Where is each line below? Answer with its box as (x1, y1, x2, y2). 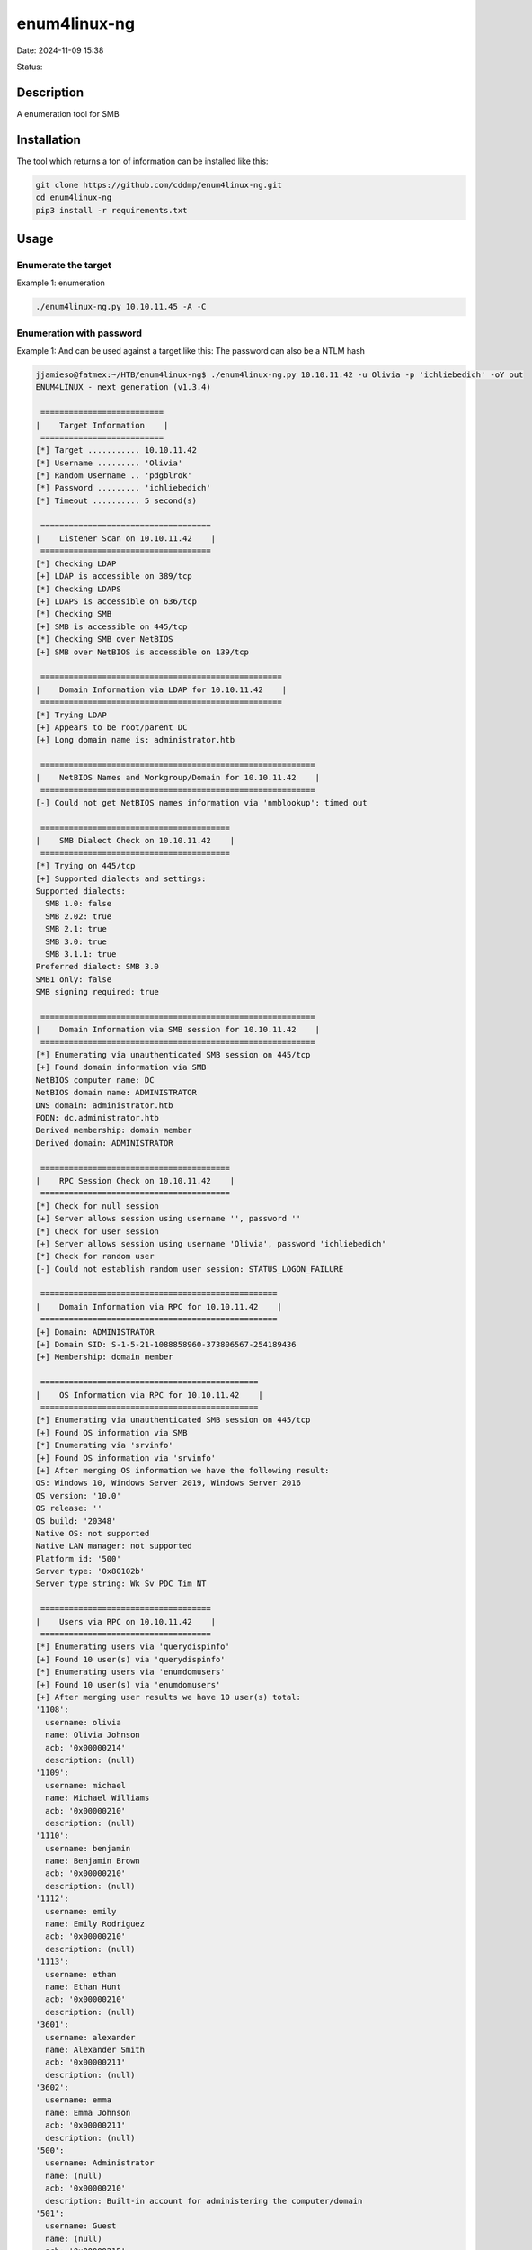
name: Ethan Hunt (45, 1981, 121, 1992)
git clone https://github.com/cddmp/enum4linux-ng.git (35, 180, 282, 190)
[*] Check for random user (35, 1251, 155, 1262)
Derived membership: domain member (35, 1125, 192, 1136)
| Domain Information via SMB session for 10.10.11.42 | (35, 1024, 321, 1035)
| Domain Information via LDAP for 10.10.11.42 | (35, 684, 288, 695)
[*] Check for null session (35, 1201, 159, 1210)
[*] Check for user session (35, 1226, 159, 1237)
